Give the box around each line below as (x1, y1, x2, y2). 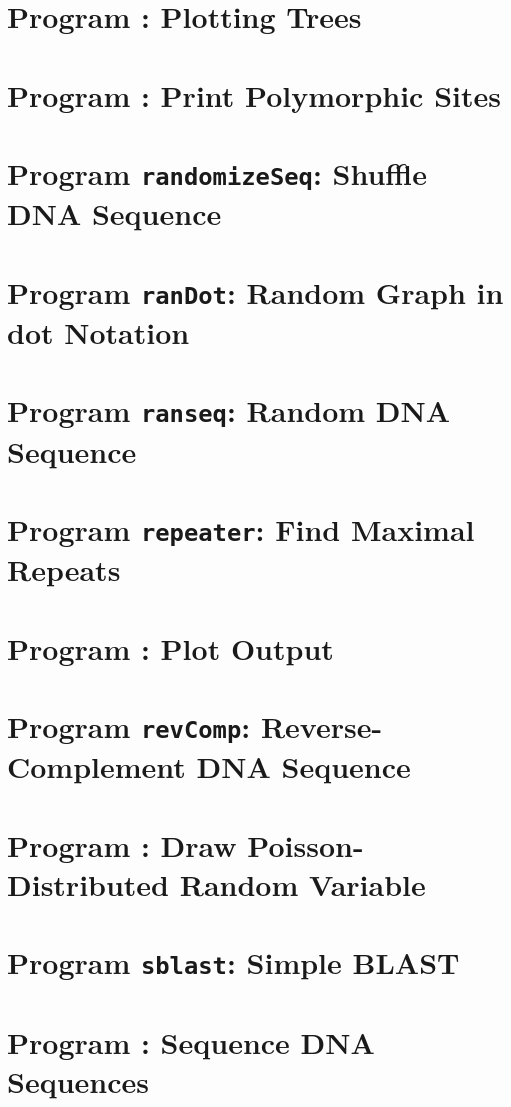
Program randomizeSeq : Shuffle (7, 152, 427, 193)
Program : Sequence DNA (7, 1021, 375, 1062)
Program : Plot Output (7, 627, 334, 668)
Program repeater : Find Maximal (7, 509, 475, 549)
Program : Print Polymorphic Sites (7, 74, 501, 115)
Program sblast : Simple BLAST (7, 942, 460, 983)
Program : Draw (7, 824, 237, 865)
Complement (7, 746, 186, 787)
